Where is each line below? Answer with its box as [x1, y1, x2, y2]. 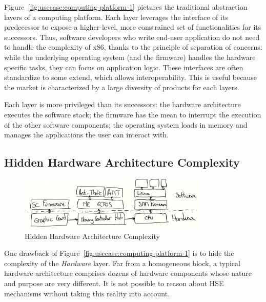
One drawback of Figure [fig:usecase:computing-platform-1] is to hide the [4, 248, 234, 258]
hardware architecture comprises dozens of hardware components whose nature [4, 268, 252, 278]
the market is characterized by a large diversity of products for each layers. [4, 82, 239, 92]
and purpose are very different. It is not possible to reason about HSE [4, 277, 224, 288]
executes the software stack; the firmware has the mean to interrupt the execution [4, 109, 261, 119]
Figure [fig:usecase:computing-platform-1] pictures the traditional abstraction [4, 2, 248, 12]
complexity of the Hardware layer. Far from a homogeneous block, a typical [4, 257, 240, 268]
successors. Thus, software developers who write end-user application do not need [4, 31, 260, 42]
